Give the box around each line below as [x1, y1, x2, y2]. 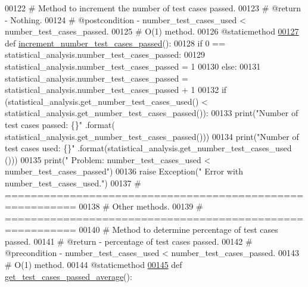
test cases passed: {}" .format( [5, 118, 115, 130]
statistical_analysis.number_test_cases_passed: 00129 [5, 48, 205, 61]
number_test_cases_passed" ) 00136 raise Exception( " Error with [5, 165, 244, 177]
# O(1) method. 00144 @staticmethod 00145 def [5, 258, 182, 271]
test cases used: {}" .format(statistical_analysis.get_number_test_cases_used [5, 142, 292, 154]
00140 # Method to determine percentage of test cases [79, 223, 278, 236]
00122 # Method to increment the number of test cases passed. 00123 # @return [5, 2, 301, 14]
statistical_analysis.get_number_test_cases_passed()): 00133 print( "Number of [5, 107, 298, 119]
